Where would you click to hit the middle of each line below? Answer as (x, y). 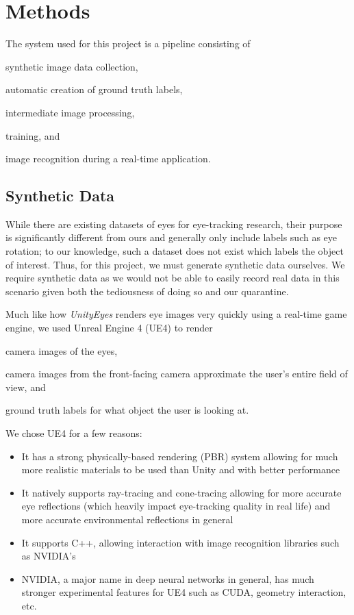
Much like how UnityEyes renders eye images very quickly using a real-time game (176, 314)
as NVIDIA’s (49, 556)
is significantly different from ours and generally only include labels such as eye (172, 237)
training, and (33, 135)
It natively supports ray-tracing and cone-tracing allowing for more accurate (181, 492)
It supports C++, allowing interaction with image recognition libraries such (180, 542)
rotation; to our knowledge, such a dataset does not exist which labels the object (175, 251)
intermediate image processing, (70, 112)
